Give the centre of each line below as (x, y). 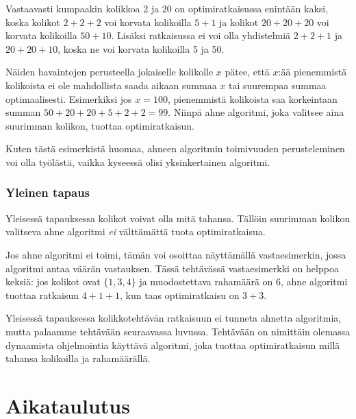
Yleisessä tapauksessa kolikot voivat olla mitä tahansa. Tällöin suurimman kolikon (178, 218)
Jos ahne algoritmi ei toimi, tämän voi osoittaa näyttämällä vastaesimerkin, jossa (176, 254)
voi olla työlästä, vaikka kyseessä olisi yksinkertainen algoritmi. (138, 161)
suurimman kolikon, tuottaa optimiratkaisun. (100, 125)
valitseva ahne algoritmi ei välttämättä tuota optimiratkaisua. (136, 231)
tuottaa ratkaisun (42, 295)
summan (23, 112)
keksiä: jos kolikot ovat (53, 282)
